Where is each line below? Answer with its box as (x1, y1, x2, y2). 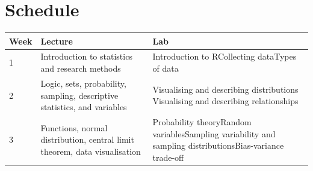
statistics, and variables (40, 101, 127, 113)
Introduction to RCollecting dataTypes (152, 50, 297, 63)
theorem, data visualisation (40, 145, 141, 157)
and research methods (40, 62, 121, 75)
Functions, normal (40, 121, 108, 134)
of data (152, 62, 179, 75)
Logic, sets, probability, (40, 76, 126, 89)
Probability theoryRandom (152, 115, 252, 128)
